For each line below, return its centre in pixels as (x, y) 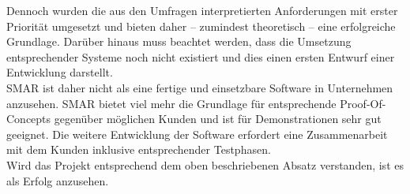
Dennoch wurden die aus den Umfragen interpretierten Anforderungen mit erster (202, 10)
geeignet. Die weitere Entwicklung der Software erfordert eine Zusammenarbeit (197, 134)
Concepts (29, 119)
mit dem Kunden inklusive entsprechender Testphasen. (139, 149)
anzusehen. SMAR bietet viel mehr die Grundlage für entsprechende (171, 103)
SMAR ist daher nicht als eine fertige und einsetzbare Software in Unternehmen (200, 87)
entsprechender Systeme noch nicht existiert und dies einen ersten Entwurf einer (201, 56)
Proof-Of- (363, 103)
